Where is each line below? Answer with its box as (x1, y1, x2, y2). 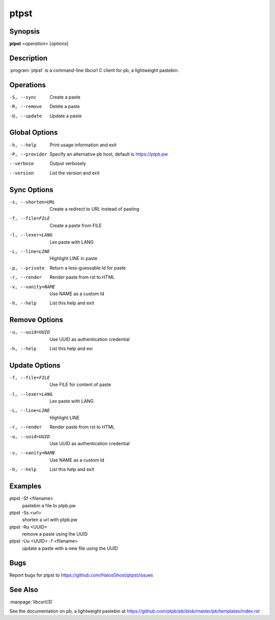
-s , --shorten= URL (9, 199, 56, 205)
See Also (9, 585, 38, 594)
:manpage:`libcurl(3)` (9, 599, 54, 605)
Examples (9, 482, 42, 490)
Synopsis (9, 27, 40, 36)
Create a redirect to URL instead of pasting (49, 206, 140, 212)
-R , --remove (9, 104, 42, 110)
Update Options (9, 361, 61, 370)
